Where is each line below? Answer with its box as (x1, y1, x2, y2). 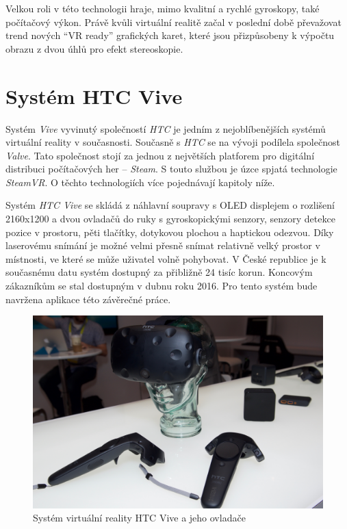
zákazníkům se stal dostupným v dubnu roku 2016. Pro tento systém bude (5, 279, 318, 293)
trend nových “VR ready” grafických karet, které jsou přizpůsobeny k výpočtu (5, 28, 335, 42)
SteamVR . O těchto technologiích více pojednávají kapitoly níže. (5, 175, 275, 189)
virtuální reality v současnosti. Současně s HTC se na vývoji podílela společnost (5, 135, 340, 149)
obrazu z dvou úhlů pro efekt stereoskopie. (5, 41, 183, 55)
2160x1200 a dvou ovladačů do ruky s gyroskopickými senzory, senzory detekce (5, 211, 335, 226)
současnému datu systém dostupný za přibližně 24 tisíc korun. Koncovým (5, 265, 313, 279)
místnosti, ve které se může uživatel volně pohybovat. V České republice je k (5, 251, 326, 266)
